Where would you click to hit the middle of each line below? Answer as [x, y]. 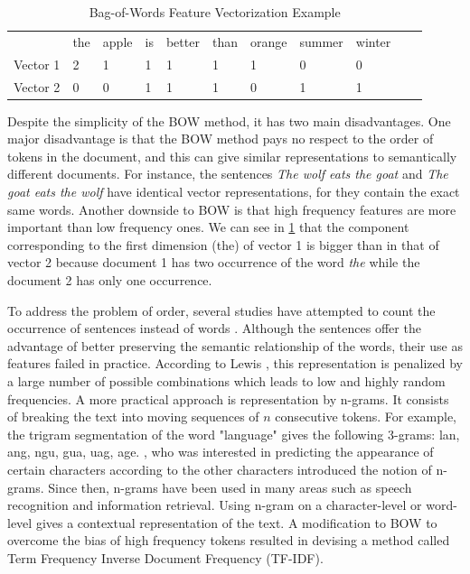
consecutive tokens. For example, [366, 417]
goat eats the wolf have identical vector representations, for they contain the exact [234, 191]
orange [268, 41]
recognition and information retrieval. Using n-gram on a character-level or [215, 505]
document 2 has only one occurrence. [110, 279]
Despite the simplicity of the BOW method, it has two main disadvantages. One [229, 120]
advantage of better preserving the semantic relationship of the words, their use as [235, 345]
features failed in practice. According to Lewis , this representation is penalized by [235, 363]
